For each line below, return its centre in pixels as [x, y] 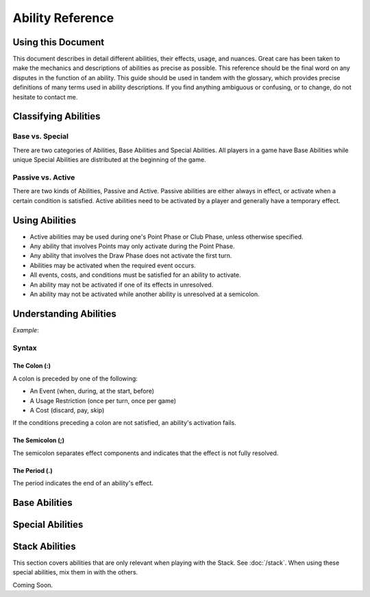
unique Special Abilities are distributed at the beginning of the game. [109, 160]
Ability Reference [63, 18]
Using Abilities [45, 220]
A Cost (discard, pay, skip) [67, 410]
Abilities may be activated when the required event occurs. [113, 265]
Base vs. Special [40, 136]
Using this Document [59, 42]
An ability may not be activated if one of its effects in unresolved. [122, 284]
